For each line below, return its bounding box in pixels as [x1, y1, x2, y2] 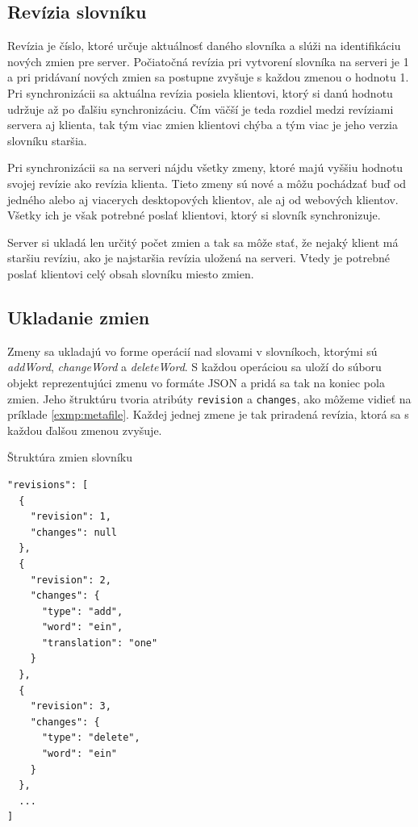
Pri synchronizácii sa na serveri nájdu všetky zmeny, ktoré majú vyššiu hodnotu [7, 159, 403, 176]
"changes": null [30, 526, 118, 538]
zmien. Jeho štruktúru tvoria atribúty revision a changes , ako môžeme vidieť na [7, 390, 412, 407]
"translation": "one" [41, 637, 158, 649]
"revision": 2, [30, 574, 111, 586]
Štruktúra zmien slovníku [7, 449, 132, 466]
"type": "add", [41, 605, 123, 617]
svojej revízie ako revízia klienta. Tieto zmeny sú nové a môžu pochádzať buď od [7, 174, 407, 191]
